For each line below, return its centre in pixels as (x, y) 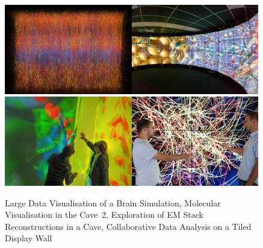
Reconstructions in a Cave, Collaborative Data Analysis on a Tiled (128, 226)
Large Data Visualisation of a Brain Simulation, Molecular (113, 202)
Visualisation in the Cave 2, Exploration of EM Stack (104, 215)
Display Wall (29, 238)
